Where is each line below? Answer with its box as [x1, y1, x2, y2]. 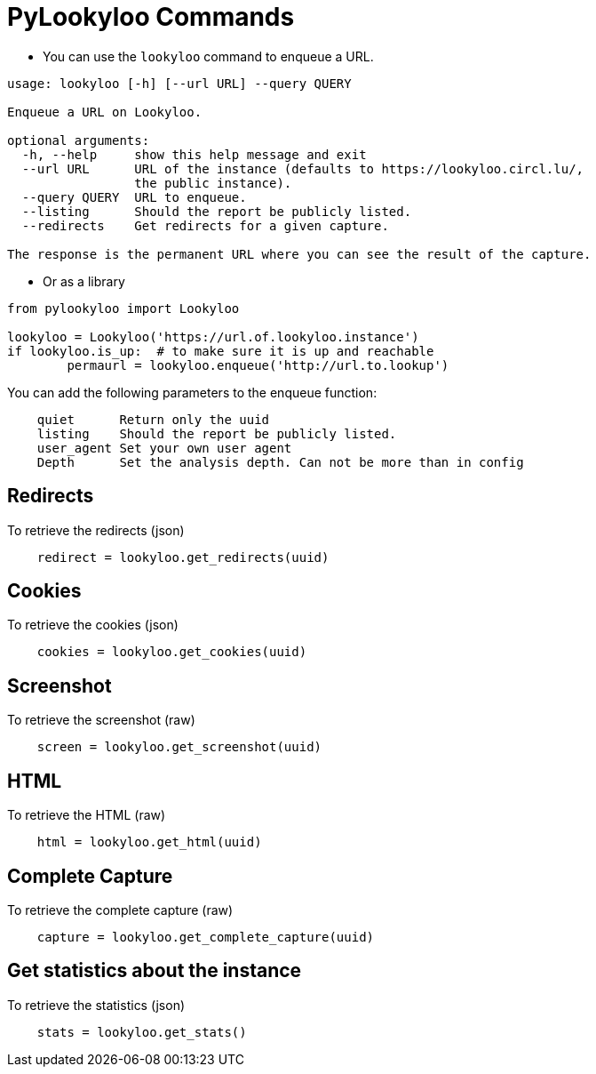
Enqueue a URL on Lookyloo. [7, 104, 203, 119]
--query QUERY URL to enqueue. [21, 189, 247, 204]
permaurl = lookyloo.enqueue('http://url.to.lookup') [67, 357, 449, 373]
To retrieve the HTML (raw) [7, 807, 166, 823]
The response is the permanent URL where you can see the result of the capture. [7, 246, 592, 261]
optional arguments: [7, 132, 150, 148]
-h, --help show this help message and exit [21, 147, 367, 162]
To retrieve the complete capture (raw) [7, 902, 234, 918]
